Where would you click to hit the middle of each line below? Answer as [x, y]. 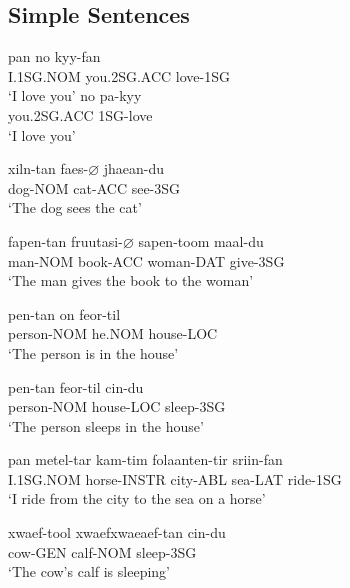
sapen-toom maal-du [201, 240]
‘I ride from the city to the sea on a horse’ [137, 498]
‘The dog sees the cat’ [75, 207]
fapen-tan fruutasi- [65, 240]
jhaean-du [134, 168]
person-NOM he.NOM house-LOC [113, 333]
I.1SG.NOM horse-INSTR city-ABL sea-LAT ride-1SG [175, 478]
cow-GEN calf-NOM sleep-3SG [102, 551]
